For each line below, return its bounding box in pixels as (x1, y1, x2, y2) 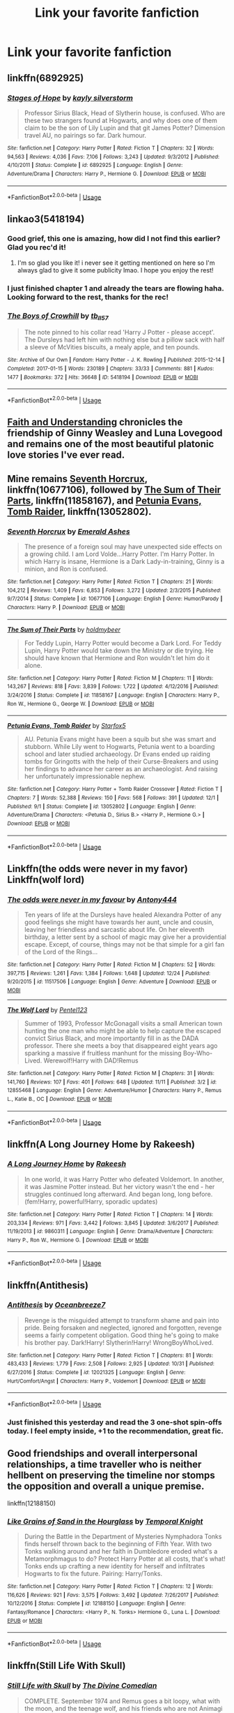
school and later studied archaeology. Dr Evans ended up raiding (24, 750, 211, 759)
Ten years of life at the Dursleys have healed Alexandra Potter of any (24, 910, 221, 919)
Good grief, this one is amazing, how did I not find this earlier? (7, 234, 221, 244)
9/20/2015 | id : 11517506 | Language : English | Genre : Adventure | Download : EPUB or (7, 978, 217, 986)
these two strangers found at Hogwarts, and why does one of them (24, 116, 217, 124)
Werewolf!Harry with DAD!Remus (43, 1056, 139, 1065)
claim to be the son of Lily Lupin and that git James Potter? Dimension (24, 124, 225, 132)
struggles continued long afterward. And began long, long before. (24, 1190, 213, 1198)
